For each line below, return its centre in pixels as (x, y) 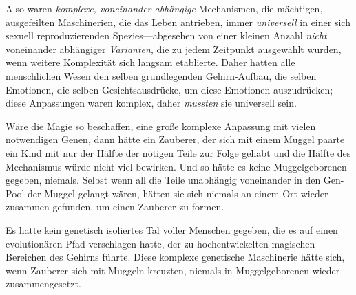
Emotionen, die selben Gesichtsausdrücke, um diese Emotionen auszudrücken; (169, 89)
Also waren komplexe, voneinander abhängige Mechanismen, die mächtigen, (164, 8)
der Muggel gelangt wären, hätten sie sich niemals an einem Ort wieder (178, 193)
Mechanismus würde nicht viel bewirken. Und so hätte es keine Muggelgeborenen (176, 166)
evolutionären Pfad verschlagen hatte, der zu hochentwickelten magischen (160, 243)
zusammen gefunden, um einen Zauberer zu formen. (115, 207)
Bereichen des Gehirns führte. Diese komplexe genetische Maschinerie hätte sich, (175, 257)
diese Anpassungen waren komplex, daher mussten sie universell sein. (151, 103)
